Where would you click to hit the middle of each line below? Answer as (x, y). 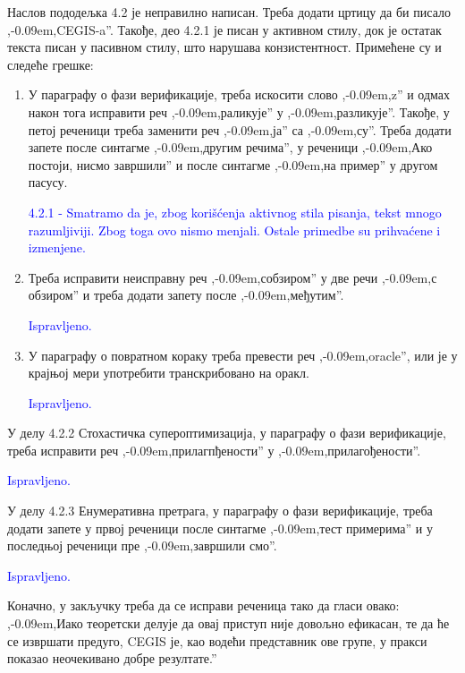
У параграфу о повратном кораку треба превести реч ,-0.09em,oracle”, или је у (243, 355)
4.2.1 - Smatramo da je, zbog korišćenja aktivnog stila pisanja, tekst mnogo (235, 212)
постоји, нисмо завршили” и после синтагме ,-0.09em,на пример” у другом (233, 164)
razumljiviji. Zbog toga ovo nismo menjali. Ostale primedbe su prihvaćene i (234, 230)
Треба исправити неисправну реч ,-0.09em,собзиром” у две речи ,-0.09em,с (232, 277)
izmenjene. (57, 247)
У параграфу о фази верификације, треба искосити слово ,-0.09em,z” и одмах (239, 94)
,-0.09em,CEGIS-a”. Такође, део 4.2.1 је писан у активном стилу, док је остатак (224, 29)
